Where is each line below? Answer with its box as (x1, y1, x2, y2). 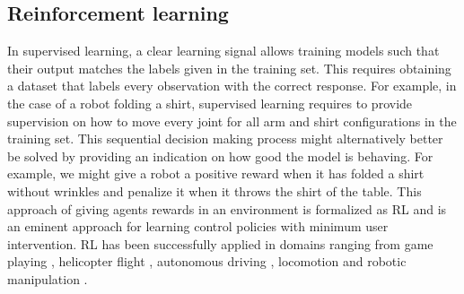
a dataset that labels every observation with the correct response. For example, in (7, 76, 457, 95)
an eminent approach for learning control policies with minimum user (7, 217, 389, 236)
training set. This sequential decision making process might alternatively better (7, 129, 443, 148)
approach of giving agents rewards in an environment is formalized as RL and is (7, 199, 447, 218)
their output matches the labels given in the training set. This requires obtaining (7, 58, 451, 77)
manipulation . (7, 269, 88, 288)
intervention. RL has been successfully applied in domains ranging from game (7, 234, 433, 253)
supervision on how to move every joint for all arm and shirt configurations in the (7, 111, 457, 130)
